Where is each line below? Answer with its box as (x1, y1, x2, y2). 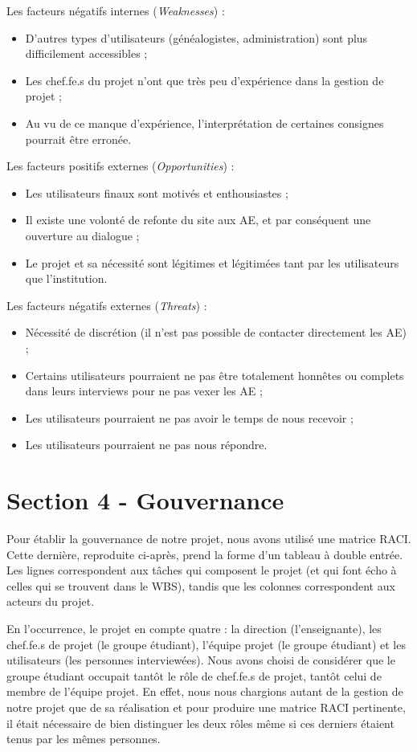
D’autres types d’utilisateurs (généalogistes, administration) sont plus (25, 29, 368, 46)
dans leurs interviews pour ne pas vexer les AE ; (25, 382, 263, 399)
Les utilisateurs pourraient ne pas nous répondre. (25, 436, 268, 453)
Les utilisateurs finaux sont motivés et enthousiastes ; (25, 184, 288, 201)
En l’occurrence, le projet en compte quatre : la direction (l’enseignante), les (6, 619, 382, 636)
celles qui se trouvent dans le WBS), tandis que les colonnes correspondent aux (6, 577, 395, 594)
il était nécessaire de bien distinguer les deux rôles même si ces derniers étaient (6, 714, 395, 731)
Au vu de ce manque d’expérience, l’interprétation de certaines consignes (25, 114, 384, 131)
